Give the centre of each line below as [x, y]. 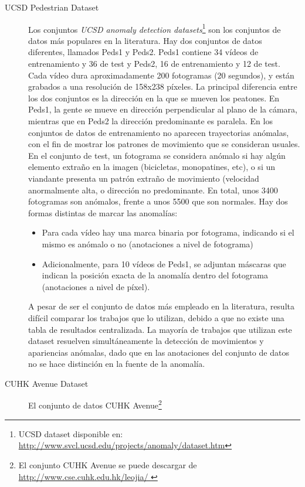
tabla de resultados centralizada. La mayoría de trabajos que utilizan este [160, 329]
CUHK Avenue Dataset [47, 383]
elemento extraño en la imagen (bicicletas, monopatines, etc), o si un [152, 167]
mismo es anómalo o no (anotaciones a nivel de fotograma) [148, 243]
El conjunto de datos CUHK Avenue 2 [95, 404]
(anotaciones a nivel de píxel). [96, 286]
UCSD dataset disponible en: [71, 433]
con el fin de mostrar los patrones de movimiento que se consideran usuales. [164, 144]
